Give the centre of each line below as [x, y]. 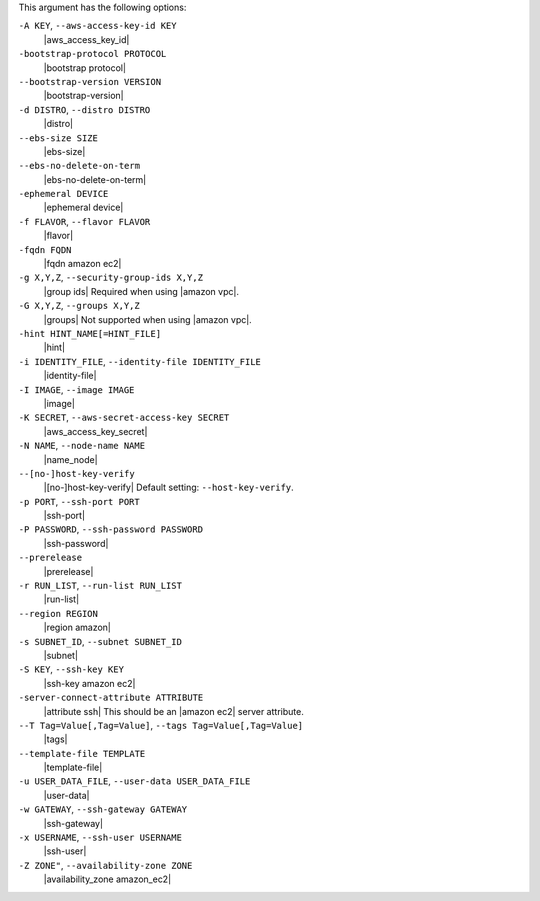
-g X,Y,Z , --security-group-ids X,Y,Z [111, 277]
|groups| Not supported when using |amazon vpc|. [147, 319]
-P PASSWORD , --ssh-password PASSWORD [111, 529]
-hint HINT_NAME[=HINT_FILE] [90, 333]
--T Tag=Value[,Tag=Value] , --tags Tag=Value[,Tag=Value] [161, 725]
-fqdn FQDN [45, 249]
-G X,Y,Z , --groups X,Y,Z [79, 306]
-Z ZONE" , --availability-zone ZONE [105, 865]
